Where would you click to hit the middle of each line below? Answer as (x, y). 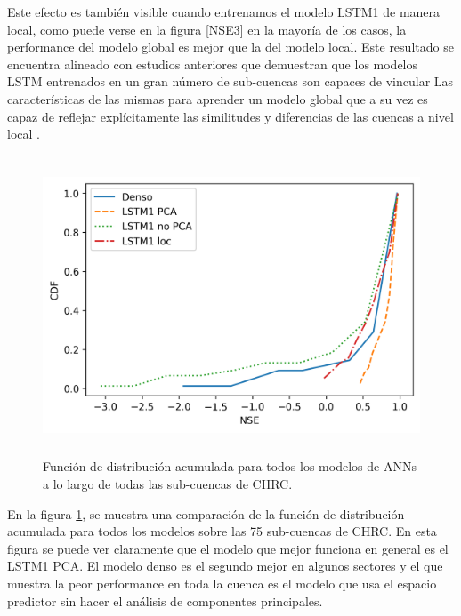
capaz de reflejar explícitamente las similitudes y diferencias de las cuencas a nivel (230, 116)
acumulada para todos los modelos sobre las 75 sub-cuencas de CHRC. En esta (222, 531)
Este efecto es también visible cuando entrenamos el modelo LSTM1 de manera (224, 12)
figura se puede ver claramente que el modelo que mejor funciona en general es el (228, 548)
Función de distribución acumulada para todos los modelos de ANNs (230, 466)
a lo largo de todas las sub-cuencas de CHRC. (168, 483)
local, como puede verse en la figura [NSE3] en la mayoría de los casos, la (207, 29)
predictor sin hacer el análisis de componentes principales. (165, 600)
